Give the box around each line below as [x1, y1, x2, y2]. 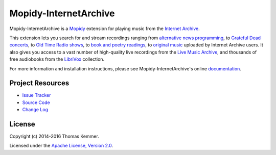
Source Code [22, 99, 51, 106]
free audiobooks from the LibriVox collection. [9, 56, 105, 62]
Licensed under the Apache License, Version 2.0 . [9, 143, 113, 149]
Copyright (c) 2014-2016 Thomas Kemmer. [9, 133, 99, 140]
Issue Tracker [22, 92, 51, 98]
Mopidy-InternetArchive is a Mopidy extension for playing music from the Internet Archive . [9, 25, 200, 32]
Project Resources [9, 79, 70, 88]
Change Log [22, 107, 49, 113]
